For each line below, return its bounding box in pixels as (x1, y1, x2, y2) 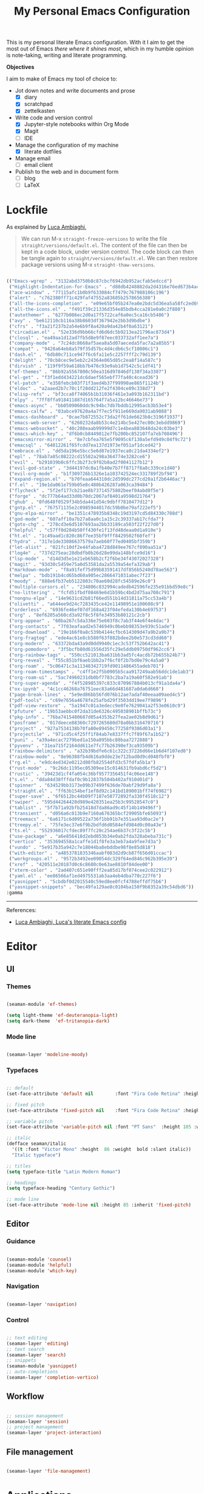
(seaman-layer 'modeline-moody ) (6, 1051, 88, 1058)
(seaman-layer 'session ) (6, 1418, 69, 1425)
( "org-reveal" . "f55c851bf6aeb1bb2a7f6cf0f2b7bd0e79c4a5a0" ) (8, 657, 170, 664)
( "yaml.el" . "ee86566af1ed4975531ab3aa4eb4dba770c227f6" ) (8, 873, 162, 879)
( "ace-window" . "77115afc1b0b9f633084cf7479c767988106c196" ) (8, 289, 170, 296)
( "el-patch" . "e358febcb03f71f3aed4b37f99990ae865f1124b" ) (8, 380, 165, 386)
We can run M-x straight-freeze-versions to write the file (21, 235, 168, 242)
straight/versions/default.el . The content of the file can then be (21, 241, 188, 249)
